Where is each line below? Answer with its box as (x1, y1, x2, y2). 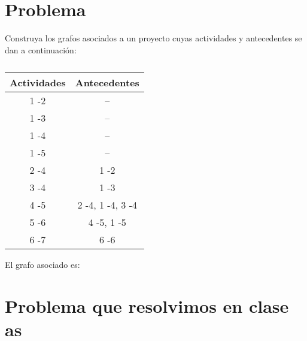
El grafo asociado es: (5, 258, 80, 271)
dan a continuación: (5, 43, 77, 56)
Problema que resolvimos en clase (5, 294, 289, 318)
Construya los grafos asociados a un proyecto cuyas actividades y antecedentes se (5, 32, 302, 44)
